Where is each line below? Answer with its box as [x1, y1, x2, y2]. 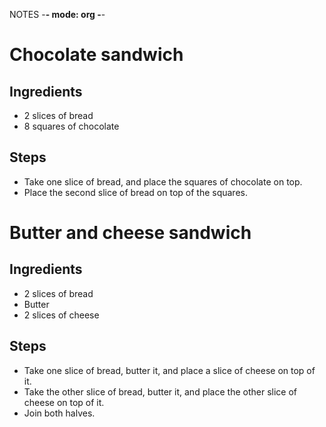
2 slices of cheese [23, 309, 100, 321]
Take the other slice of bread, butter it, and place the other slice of [23, 385, 297, 398]
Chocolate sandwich [9, 44, 184, 66]
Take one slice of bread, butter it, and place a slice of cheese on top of [23, 364, 316, 376]
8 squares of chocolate [23, 120, 120, 132]
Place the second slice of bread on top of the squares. [23, 186, 248, 198]
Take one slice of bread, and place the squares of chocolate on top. [23, 175, 303, 188]
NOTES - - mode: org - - [9, 9, 106, 20]
